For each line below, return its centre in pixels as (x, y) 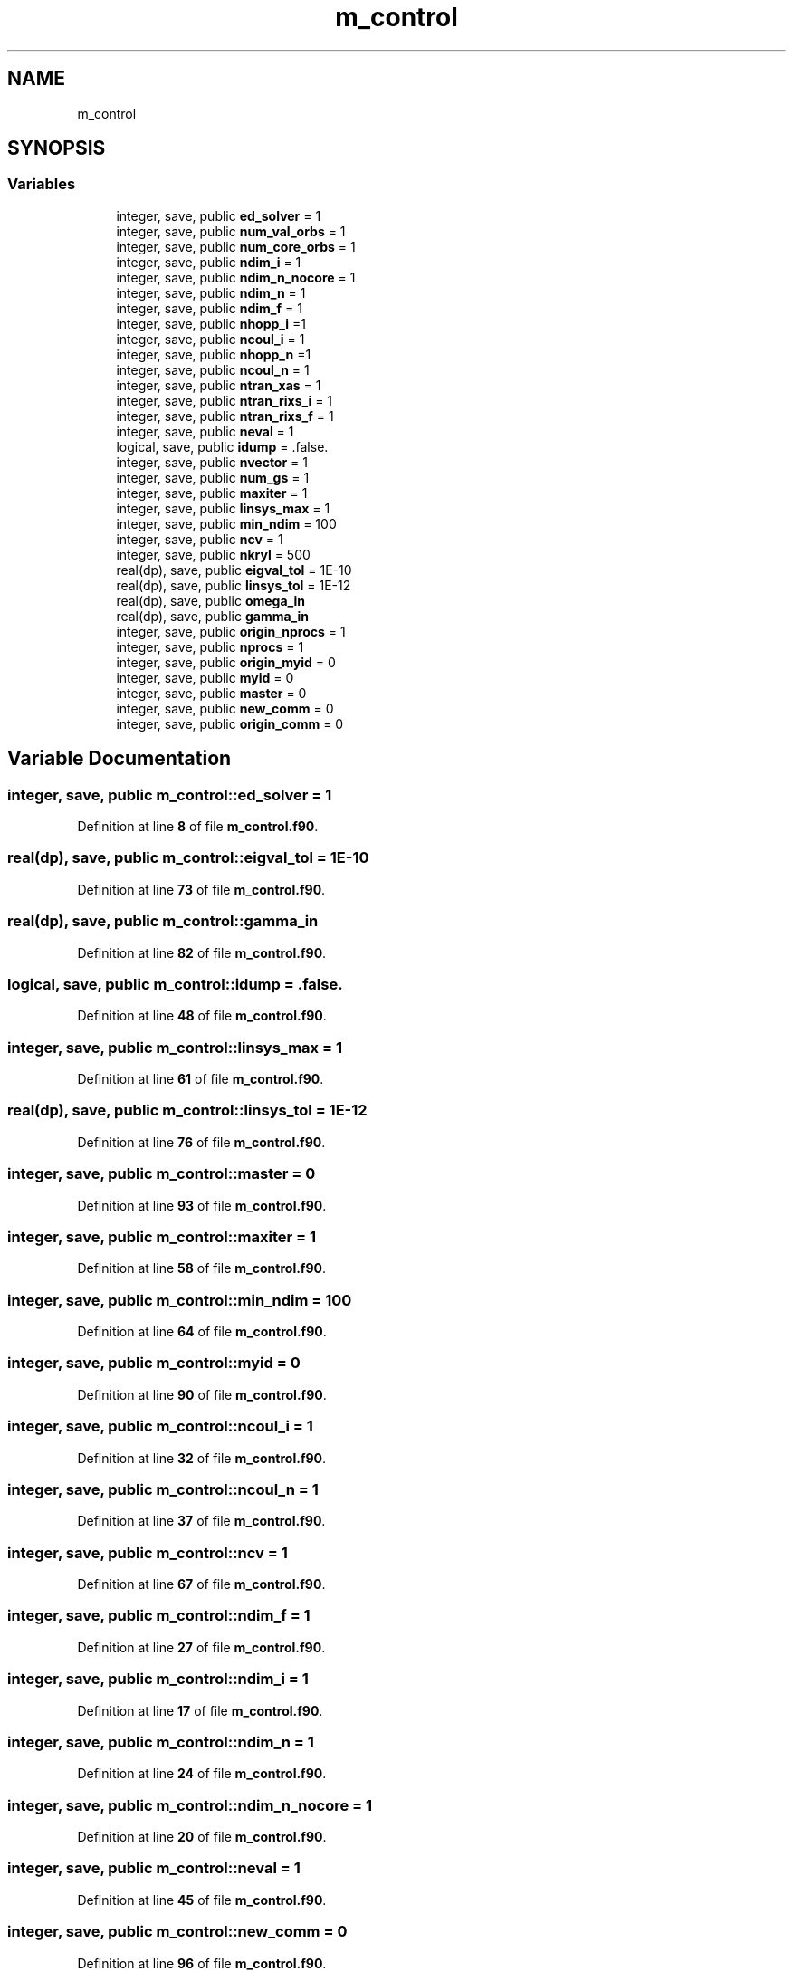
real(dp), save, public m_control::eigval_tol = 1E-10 (188, 858)
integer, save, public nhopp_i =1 (211, 323)
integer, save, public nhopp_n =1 (214, 354)
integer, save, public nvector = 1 (212, 462)
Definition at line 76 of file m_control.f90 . (201, 1142)
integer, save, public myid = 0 (205, 677)
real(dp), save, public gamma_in (212, 616)
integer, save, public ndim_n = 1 (211, 292)
